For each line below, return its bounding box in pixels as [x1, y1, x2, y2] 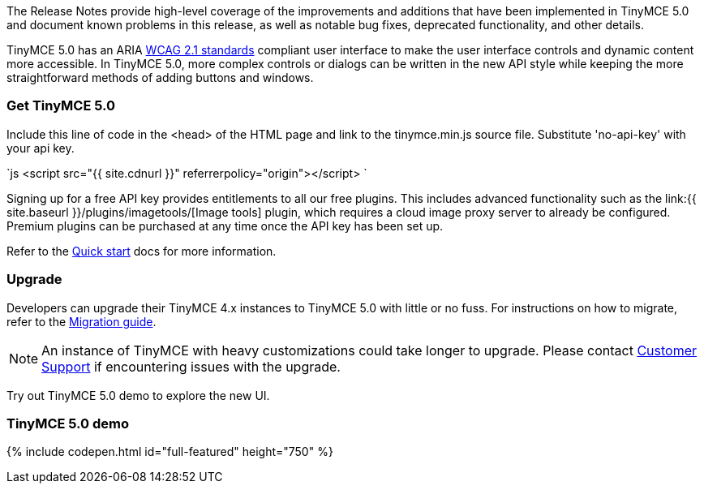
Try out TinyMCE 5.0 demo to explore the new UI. [6, 388, 270, 402]
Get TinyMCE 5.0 [6, 97, 116, 114]
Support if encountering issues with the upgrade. [41, 358, 341, 375]
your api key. [6, 140, 75, 155]
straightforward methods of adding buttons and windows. [6, 71, 314, 84]
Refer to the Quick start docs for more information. [6, 243, 277, 258]
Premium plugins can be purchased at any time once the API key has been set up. [6, 218, 444, 233]
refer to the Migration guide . [6, 314, 157, 329]
